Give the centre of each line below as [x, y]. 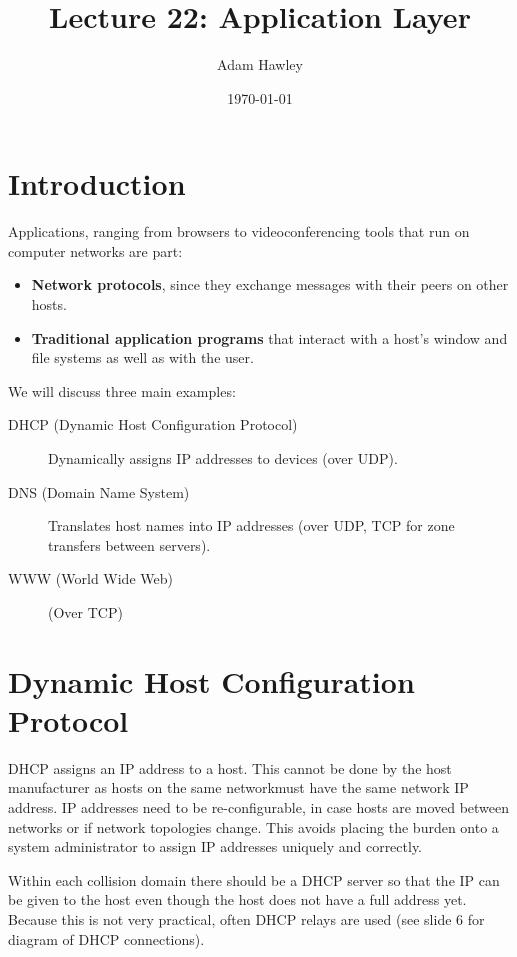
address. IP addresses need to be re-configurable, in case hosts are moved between [259, 807]
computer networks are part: [95, 250]
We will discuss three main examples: [122, 390]
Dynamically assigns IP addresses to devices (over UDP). [223, 458]
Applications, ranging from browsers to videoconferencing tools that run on [239, 231]
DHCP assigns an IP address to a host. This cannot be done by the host [230, 767]
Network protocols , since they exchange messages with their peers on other [270, 284]
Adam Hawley [260, 64]
